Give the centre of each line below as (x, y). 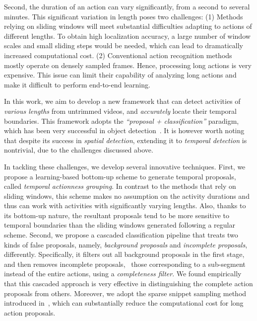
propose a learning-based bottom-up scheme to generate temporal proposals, (120, 176)
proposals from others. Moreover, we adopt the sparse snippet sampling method (125, 293)
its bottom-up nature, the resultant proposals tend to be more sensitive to (117, 215)
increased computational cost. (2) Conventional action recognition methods (118, 55)
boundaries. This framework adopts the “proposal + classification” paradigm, (122, 120)
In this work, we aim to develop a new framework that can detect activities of (122, 101)
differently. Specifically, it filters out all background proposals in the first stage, (124, 254)
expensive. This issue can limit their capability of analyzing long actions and (120, 75)
